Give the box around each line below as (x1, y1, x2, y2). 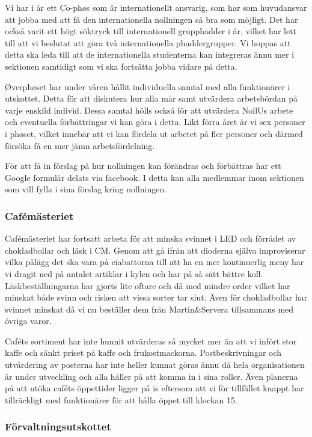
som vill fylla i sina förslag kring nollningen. (5, 183, 167, 195)
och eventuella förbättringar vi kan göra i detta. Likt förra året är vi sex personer (5, 115, 305, 128)
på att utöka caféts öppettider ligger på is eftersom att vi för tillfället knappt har (5, 382, 304, 394)
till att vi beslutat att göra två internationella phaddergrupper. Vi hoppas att (5, 36, 291, 49)
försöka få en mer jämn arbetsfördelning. (5, 139, 155, 151)
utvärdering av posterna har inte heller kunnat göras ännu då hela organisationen (5, 358, 305, 371)
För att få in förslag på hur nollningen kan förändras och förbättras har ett (5, 159, 281, 172)
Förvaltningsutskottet (5, 419, 111, 434)
